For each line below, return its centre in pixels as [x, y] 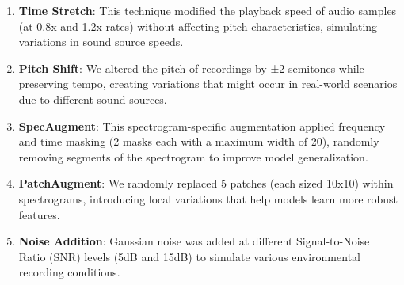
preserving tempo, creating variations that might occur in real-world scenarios [208, 84]
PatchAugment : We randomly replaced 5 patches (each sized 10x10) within [206, 183]
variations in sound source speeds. [101, 42]
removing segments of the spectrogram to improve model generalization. [193, 156]
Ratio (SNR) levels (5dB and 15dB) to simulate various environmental [189, 256]
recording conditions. [69, 272]
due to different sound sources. [93, 99]
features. [39, 214]
